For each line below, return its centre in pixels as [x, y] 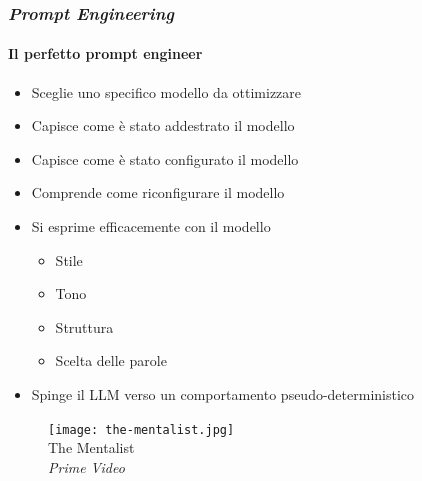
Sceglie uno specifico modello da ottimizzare [166, 91]
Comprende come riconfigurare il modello [158, 192]
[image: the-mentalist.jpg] [141, 429]
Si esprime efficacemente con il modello [151, 226]
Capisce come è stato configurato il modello [165, 158]
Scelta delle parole [111, 360]
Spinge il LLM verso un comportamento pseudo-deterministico [223, 393]
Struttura [84, 326]
